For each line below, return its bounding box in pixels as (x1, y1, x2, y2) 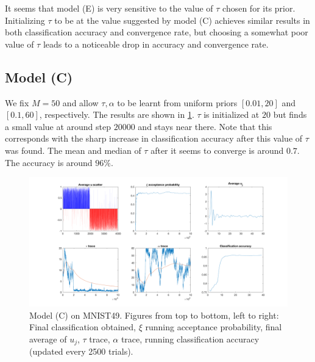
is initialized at (204, 108, 260, 121)
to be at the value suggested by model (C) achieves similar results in (54, 13, 310, 26)
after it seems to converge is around (150, 143, 284, 156)
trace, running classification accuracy (121, 332, 260, 345)
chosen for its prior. (222, 2, 296, 14)
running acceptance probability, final (145, 320, 282, 333)
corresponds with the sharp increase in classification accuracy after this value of (5, 132, 303, 145)
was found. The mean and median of (5, 143, 141, 156)
